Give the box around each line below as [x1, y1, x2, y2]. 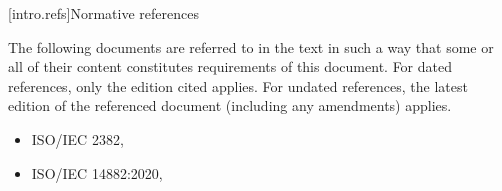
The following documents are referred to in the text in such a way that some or [8, 36, 494, 57]
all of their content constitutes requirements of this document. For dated [8, 56, 452, 77]
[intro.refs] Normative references [8, 3, 199, 23]
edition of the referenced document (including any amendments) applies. [8, 95, 452, 116]
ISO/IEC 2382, [31, 128, 124, 149]
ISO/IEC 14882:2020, [31, 162, 163, 183]
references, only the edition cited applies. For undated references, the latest [8, 75, 468, 96]
